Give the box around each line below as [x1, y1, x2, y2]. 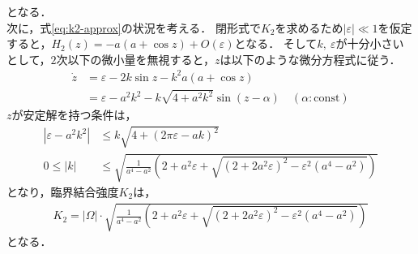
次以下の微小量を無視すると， [56, 50, 215, 67]
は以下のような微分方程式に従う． [220, 50, 401, 67]
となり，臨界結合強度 [6, 183, 119, 200]
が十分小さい [335, 35, 404, 52]
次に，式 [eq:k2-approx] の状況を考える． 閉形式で [6, 19, 261, 36]
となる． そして [234, 35, 318, 52]
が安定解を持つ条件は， [11, 106, 137, 123]
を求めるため [275, 19, 343, 36]
